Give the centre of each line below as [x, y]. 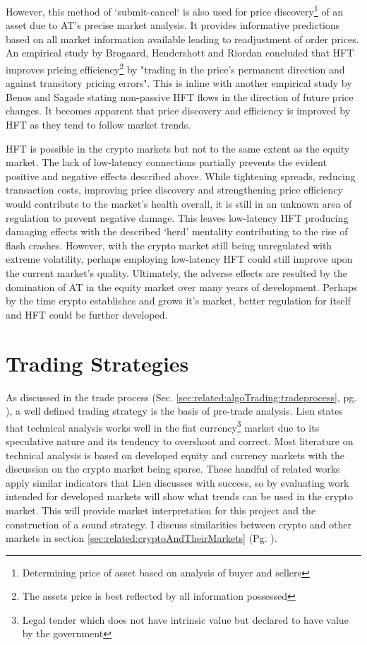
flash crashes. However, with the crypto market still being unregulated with [169, 245]
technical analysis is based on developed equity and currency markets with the [175, 455]
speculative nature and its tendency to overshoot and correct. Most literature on [180, 440]
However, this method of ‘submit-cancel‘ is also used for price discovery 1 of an [175, 10]
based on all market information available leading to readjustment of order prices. [182, 39]
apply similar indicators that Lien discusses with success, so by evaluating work [178, 482]
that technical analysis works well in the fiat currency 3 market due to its [163, 426]
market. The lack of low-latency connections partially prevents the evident [166, 162]
